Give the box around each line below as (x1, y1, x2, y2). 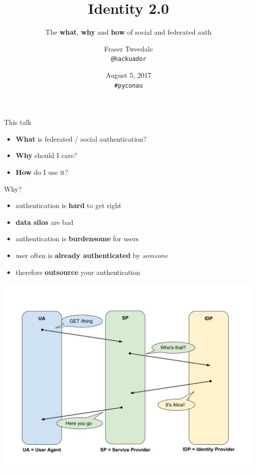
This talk (4, 117, 32, 127)
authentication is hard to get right (15, 200, 122, 211)
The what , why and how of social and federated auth (45, 27, 212, 37)
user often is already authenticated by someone (15, 250, 168, 260)
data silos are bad (15, 216, 74, 227)
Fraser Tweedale (104, 43, 153, 53)
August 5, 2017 (106, 69, 151, 80)
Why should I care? (15, 150, 77, 160)
